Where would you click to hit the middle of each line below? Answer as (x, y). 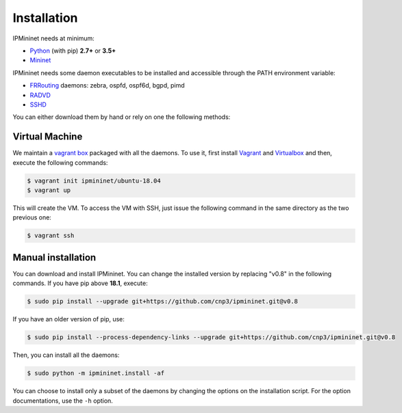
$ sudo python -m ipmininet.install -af (96, 373)
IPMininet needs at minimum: (54, 38)
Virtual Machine (48, 137)
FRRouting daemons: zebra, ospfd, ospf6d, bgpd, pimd (107, 85)
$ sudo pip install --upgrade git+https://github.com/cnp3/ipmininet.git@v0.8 (162, 302)
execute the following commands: (60, 162)
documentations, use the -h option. (63, 401)
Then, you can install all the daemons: (66, 355)
